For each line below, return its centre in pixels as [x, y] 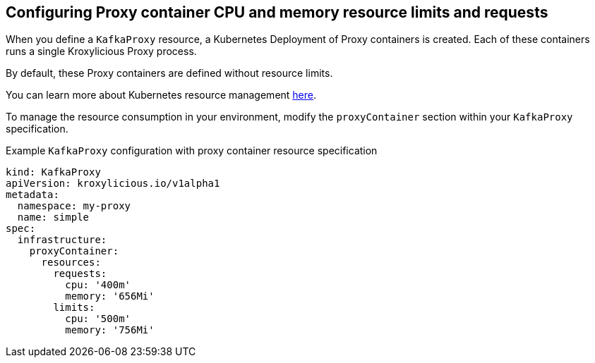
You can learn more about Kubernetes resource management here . [161, 95]
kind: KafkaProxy [53, 172]
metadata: [32, 195]
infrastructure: [62, 240]
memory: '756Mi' [110, 330]
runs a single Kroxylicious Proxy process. [101, 51]
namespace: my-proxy [74, 206]
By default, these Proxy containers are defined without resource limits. [169, 73]
